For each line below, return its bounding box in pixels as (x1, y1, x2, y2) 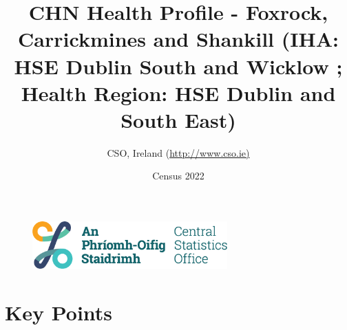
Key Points (5, 298, 113, 326)
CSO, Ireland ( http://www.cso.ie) (107, 145, 250, 159)
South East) (120, 105, 236, 133)
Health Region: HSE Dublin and (21, 78, 336, 107)
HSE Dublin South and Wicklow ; (14, 52, 343, 80)
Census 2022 (152, 168, 204, 183)
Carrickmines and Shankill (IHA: (18, 25, 339, 53)
